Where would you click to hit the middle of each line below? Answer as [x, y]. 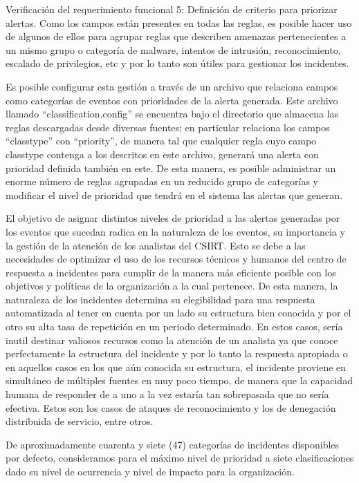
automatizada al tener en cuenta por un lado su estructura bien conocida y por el [178, 313]
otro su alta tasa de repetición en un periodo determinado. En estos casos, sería [174, 326]
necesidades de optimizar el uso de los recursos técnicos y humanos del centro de [176, 259]
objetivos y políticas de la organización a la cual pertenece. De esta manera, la [172, 286]
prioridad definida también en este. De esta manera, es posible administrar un [171, 168]
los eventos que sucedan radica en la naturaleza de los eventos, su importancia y [175, 231]
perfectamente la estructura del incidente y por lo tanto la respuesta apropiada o [177, 353]
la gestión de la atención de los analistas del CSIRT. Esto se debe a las [156, 245]
